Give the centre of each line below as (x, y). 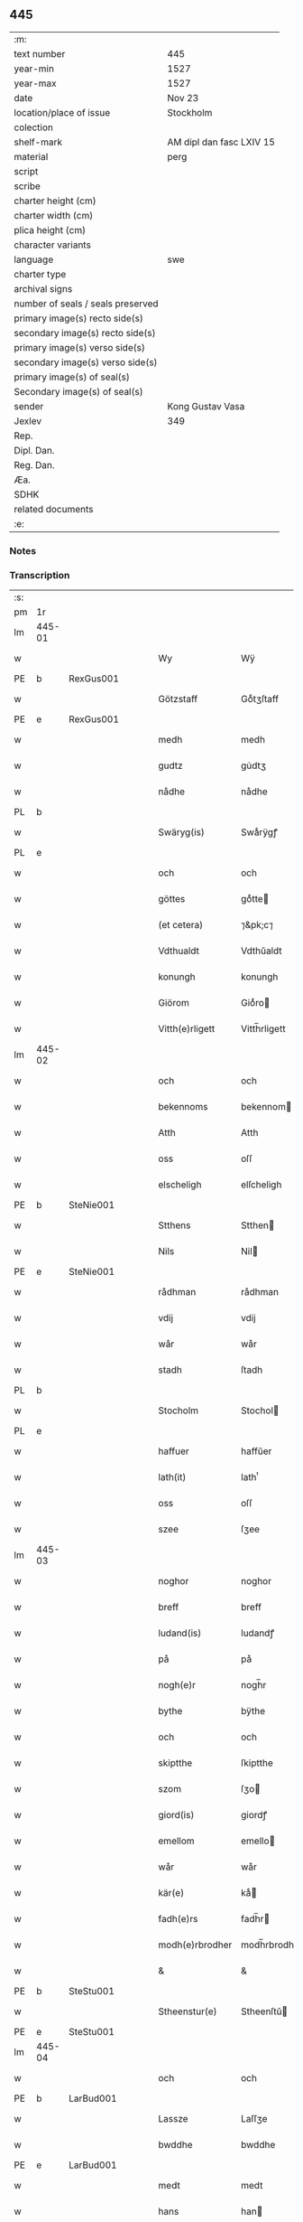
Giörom (174, 1003)
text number (40, 53)
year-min (34, 69)
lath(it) (172, 1477)
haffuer (174, 1451)
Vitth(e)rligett (187, 1029)
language (34, 259)
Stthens (174, 1225)
